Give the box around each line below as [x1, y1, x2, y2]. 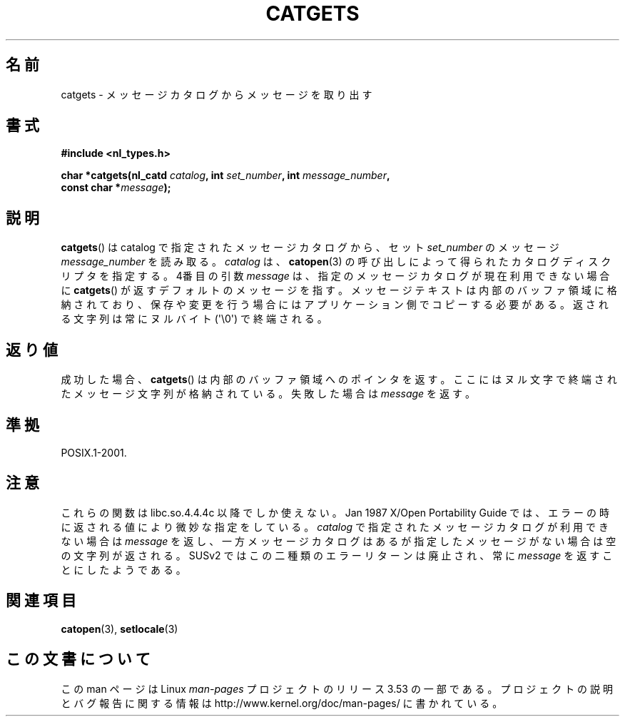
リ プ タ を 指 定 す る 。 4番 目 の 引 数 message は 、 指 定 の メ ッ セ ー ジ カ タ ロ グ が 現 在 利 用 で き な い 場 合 [61, 270, 610, 283]
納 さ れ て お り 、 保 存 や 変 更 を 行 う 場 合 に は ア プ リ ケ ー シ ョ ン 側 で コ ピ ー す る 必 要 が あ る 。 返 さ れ [61, 298, 609, 311]
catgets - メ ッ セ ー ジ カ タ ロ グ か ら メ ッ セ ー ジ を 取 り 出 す [61, 88, 372, 101]
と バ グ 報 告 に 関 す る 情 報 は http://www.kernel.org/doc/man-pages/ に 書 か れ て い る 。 [61, 696, 503, 709]
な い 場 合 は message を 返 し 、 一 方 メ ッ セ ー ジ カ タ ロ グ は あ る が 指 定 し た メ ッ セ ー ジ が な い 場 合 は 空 [61, 534, 616, 547]
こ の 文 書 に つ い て [6, 650, 151, 668]
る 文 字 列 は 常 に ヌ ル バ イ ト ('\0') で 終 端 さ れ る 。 [61, 312, 327, 325]
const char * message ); [61, 181, 171, 194]
